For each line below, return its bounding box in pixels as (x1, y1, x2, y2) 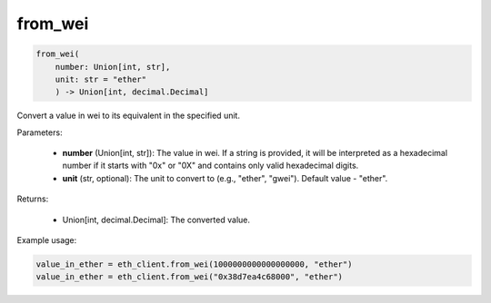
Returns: (16, 193, 49, 204)
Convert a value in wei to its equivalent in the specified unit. (16, 110, 241, 122)
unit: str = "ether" (55, 73, 147, 84)
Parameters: (16, 127, 63, 138)
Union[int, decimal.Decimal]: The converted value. (62, 214, 250, 225)
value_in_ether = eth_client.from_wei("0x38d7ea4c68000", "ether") (35, 272, 344, 282)
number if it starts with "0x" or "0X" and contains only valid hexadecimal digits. (62, 160, 359, 171)
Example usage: (16, 235, 77, 246)
